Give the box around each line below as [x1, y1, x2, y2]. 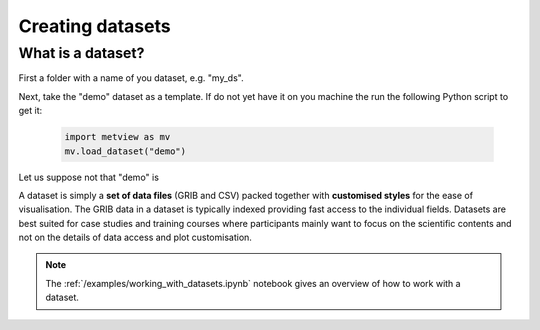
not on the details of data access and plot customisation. [18, 231, 252, 244]
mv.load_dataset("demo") [64, 145, 187, 157]
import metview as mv [64, 131, 171, 143]
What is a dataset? [18, 44, 145, 62]
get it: [18, 105, 43, 117]
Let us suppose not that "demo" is [18, 171, 160, 183]
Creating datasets [18, 15, 171, 37]
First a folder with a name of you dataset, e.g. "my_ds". [18, 72, 244, 84]
